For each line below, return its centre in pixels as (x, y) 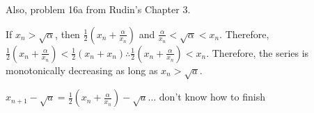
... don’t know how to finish (206, 97)
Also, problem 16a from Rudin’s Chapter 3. (98, 9)
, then (68, 34)
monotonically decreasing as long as (82, 70)
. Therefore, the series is (258, 52)
